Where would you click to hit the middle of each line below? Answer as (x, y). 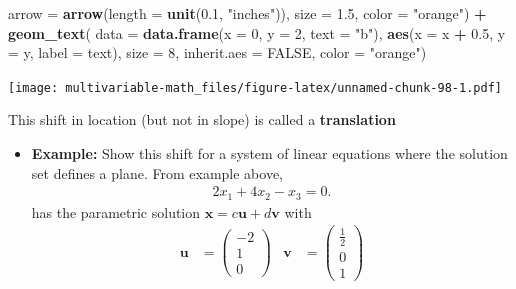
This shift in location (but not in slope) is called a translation (202, 119)
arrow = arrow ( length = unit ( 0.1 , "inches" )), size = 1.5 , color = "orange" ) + (247, 13)
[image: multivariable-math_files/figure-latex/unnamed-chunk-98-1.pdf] (255, 87)
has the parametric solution (116, 211)
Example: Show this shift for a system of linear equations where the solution (269, 153)
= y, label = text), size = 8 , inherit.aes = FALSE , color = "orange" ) (217, 52)
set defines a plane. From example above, (157, 172)
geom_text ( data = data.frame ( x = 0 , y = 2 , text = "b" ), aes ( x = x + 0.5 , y (257, 32)
